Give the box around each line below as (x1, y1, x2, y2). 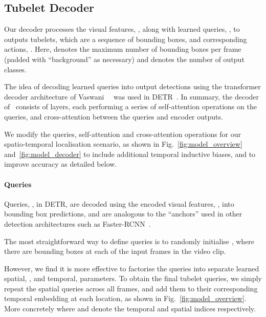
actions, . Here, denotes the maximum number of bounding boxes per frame (4, 44, 241, 54)
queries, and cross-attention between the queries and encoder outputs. (4, 111, 223, 122)
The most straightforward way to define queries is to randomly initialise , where (4, 235, 255, 246)
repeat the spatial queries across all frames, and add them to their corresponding (4, 283, 258, 293)
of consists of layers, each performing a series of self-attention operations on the (4, 101, 257, 112)
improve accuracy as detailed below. (4, 158, 117, 169)
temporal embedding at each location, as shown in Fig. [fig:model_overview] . (4, 293, 247, 304)
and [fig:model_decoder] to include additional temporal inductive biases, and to (4, 148, 256, 159)
